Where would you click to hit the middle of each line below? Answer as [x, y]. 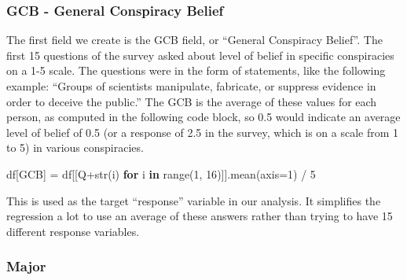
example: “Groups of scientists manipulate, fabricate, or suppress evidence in [191, 86]
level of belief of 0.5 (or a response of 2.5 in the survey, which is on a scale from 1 [203, 132]
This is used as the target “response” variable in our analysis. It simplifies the [194, 200]
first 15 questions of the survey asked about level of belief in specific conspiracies [200, 55]
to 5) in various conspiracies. [75, 147]
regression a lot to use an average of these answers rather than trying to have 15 [200, 216]
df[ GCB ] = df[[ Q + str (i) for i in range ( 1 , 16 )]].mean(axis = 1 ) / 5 [161, 173]
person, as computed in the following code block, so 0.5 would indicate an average [203, 117]
